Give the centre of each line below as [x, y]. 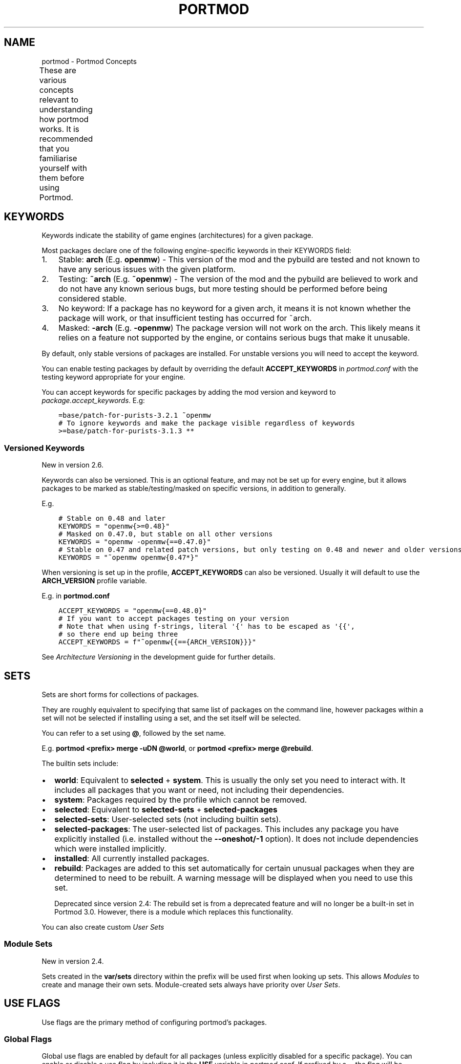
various [53, 80]
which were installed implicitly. [110, 849]
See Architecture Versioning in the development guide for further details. [158, 657]
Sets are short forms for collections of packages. [120, 695]
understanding [66, 109]
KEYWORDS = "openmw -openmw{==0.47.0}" [135, 542]
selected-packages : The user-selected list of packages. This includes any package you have [227, 829]
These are [58, 70]
